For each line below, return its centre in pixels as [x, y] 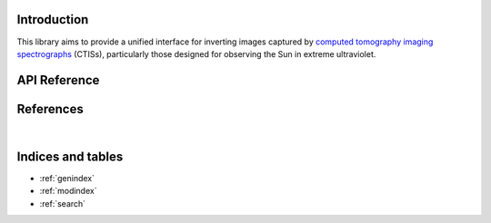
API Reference [58, 80]
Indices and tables [70, 156]
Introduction [53, 19]
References [50, 109]
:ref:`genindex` [67, 178]
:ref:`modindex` [68, 191]
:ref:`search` [63, 203]
